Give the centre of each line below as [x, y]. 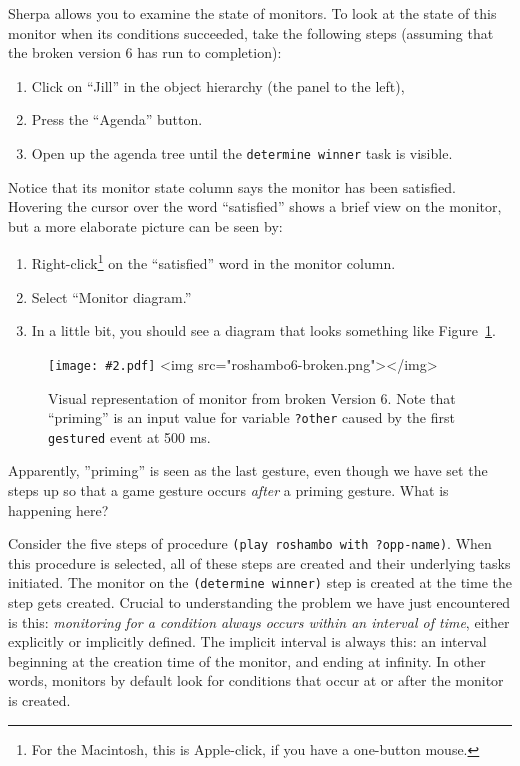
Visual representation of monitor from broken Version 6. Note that [252, 397]
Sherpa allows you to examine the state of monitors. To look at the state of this [252, 13]
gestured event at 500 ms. [129, 436]
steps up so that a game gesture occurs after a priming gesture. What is [228, 490]
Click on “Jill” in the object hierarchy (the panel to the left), [218, 85]
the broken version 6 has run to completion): [145, 52]
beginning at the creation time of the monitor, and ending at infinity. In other [247, 660]
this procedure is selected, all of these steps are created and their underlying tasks [259, 562]
